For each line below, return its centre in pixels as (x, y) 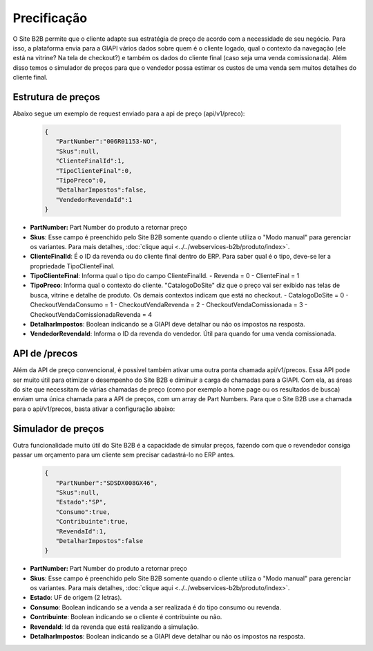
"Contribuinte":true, (92, 522)
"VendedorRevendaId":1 (94, 200)
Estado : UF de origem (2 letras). (76, 598)
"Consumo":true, (83, 512)
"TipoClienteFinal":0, (94, 171)
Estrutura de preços (56, 97)
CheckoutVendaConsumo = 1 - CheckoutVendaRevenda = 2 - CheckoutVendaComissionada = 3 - (169, 305)
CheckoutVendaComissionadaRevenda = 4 (91, 314)
